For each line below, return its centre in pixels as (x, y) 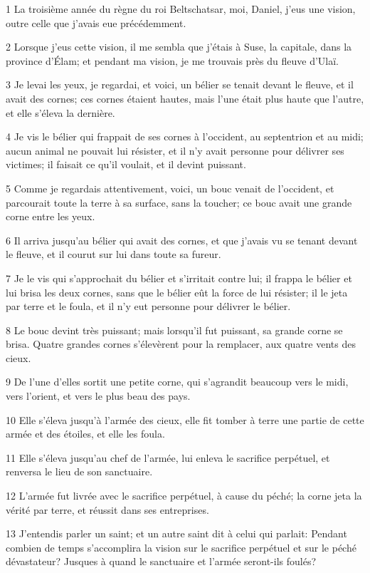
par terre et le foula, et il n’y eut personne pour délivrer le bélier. (148, 306)
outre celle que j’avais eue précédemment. (96, 22)
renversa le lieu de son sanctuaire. (79, 471)
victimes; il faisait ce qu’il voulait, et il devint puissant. (126, 164)
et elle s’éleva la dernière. (60, 112)
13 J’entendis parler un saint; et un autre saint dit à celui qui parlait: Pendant (176, 533)
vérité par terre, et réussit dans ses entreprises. (107, 509)
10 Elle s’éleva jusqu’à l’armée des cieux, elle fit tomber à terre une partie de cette (185, 419)
